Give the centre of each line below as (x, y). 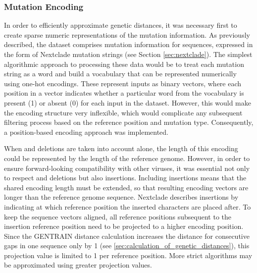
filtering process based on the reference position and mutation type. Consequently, (129, 122)
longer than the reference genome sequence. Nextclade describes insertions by (121, 197)
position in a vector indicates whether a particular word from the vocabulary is (124, 93)
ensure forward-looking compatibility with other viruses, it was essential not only (127, 168)
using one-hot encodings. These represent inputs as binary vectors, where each (123, 83)
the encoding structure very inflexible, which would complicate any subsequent (123, 112)
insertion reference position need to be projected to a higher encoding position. (124, 226)
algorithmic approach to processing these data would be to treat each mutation (124, 64)
